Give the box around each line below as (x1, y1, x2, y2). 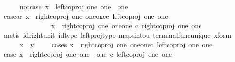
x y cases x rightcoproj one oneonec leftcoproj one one (19, 39, 213, 49)
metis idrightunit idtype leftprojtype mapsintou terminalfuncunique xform (3, 30, 232, 40)
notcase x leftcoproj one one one (19, 1, 128, 11)
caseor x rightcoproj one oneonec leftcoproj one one (3, 11, 168, 21)
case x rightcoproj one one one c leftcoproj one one (3, 48, 172, 59)
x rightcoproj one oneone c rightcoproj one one (51, 20, 202, 31)
